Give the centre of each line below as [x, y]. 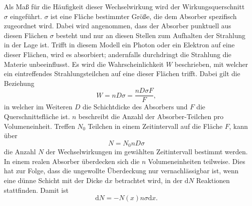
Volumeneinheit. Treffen [40, 126]
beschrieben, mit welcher [211, 64]
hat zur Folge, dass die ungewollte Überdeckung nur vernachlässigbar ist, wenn [121, 171]
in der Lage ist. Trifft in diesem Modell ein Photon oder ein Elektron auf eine [119, 45]
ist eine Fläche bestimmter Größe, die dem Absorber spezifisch [144, 16]
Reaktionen [213, 180]
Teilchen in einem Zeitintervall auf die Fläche [155, 126]
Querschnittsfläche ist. [37, 116]
